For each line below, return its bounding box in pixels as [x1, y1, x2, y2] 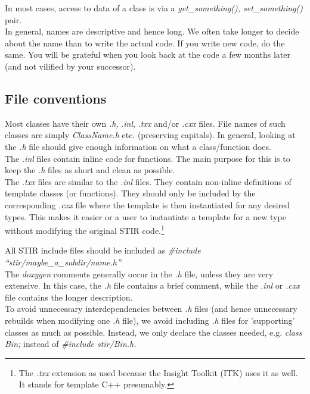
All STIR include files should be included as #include [5, 244, 201, 257]
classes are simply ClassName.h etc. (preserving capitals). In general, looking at [5, 129, 296, 141]
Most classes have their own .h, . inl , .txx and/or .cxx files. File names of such [5, 117, 286, 129]
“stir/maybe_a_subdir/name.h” [5, 255, 121, 268]
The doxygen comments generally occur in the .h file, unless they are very [5, 267, 274, 280]
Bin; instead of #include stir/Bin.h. [5, 337, 137, 350]
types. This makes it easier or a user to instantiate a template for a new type [5, 210, 286, 223]
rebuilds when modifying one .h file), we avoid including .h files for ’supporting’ [5, 314, 295, 326]
